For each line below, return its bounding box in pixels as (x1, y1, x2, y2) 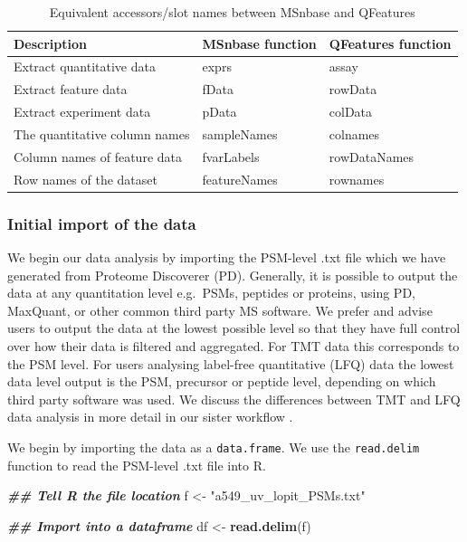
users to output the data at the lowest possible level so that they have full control (7, 319, 461, 338)
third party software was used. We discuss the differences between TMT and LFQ (7, 389, 461, 408)
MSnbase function (202, 33, 317, 52)
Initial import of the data (7, 212, 196, 234)
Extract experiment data (14, 102, 151, 121)
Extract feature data (14, 80, 128, 99)
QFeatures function (329, 33, 452, 52)
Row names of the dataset (14, 169, 157, 188)
